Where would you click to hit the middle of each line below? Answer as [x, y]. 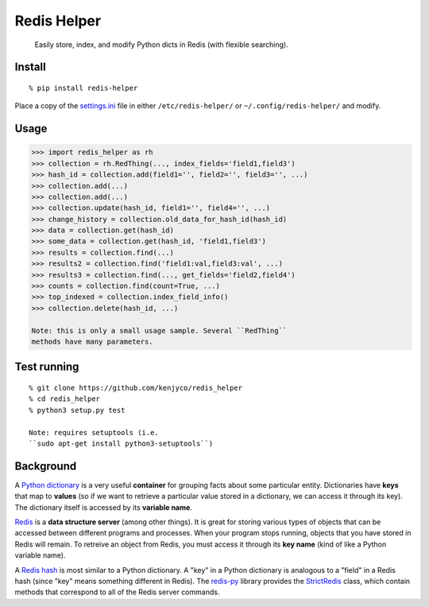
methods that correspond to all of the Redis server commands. [117, 592]
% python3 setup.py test [77, 410]
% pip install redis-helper [83, 88]
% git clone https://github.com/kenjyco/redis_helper [135, 387]
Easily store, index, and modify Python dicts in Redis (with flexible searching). [162, 45]
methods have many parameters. [93, 341]
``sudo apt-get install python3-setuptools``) [121, 443]
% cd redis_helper [65, 399]
